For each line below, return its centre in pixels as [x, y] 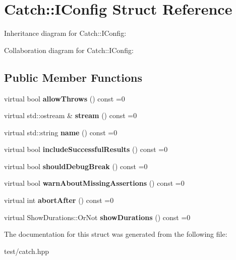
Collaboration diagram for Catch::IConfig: [69, 50]
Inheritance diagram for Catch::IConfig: [65, 33]
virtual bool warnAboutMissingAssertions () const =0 [94, 183]
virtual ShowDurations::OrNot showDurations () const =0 [97, 217]
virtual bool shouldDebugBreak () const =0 [76, 166]
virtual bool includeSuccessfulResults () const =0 [86, 149]
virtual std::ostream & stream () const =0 [71, 115]
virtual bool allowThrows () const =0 [65, 98]
